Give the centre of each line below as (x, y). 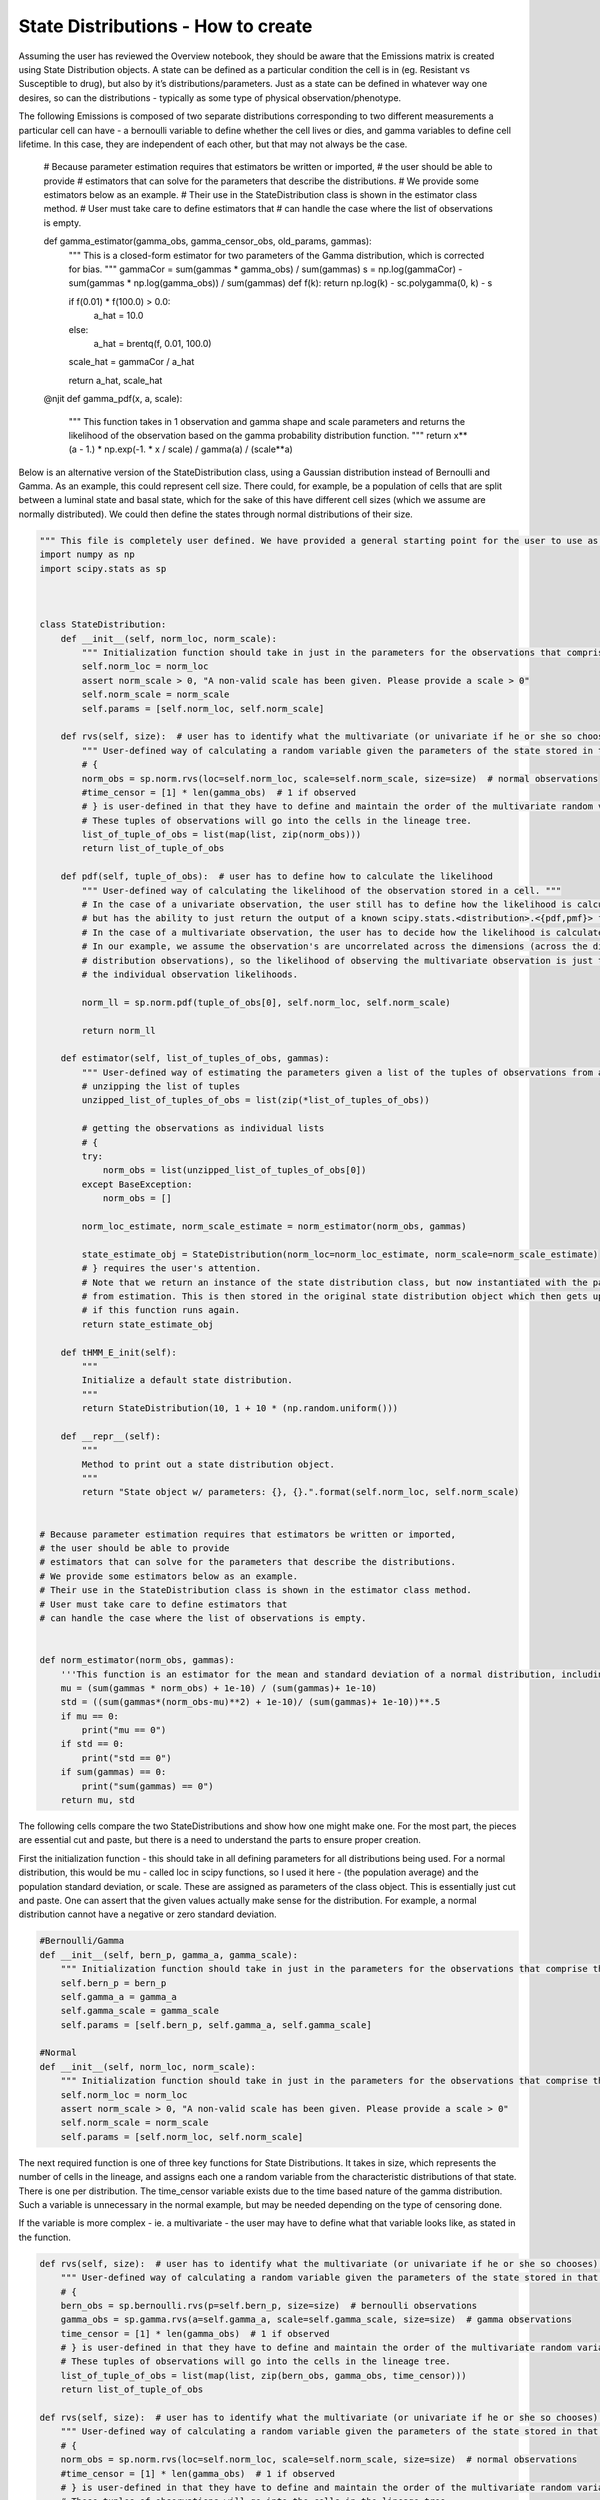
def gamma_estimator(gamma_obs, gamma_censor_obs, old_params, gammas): (207, 241)
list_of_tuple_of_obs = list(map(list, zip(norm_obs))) (221, 834)
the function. (45, 2237)
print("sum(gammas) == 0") (147, 1786)
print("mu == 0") (124, 1730)
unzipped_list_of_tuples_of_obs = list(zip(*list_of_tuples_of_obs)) (255, 1100)
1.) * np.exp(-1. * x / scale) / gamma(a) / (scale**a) (189, 449)
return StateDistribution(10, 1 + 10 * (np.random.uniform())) (240, 1408)
